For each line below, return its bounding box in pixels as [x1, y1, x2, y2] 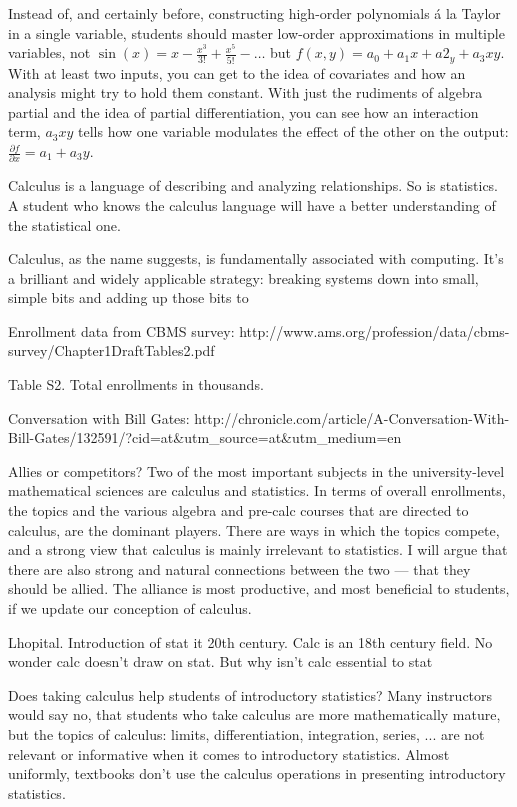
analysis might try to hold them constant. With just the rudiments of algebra [8, 82, 483, 103]
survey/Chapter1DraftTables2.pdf [8, 340, 215, 361]
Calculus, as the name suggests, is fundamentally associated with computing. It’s [8, 248, 504, 269]
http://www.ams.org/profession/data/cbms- [239, 320, 510, 341]
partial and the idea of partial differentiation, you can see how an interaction [8, 101, 479, 122]
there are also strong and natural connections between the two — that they [8, 558, 471, 579]
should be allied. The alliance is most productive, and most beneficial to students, [8, 578, 510, 599]
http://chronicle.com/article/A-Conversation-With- [194, 407, 510, 428]
